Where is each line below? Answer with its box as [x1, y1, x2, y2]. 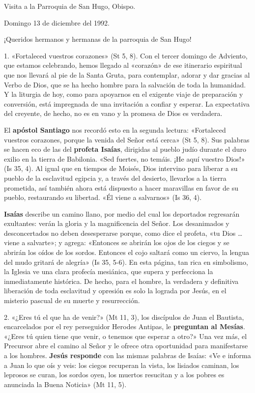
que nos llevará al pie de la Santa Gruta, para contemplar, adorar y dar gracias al [4, 69, 250, 80]
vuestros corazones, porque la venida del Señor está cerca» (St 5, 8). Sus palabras [4, 134, 250, 144]
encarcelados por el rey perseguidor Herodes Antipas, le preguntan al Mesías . [4, 321, 245, 332]
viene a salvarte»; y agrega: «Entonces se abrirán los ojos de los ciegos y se [4, 237, 229, 248]
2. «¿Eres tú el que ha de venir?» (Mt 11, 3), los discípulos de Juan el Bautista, [4, 311, 244, 322]
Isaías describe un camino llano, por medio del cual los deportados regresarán [4, 208, 240, 219]
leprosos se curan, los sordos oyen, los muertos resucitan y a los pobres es [4, 369, 225, 380]
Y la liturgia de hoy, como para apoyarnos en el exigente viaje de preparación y [4, 89, 243, 99]
